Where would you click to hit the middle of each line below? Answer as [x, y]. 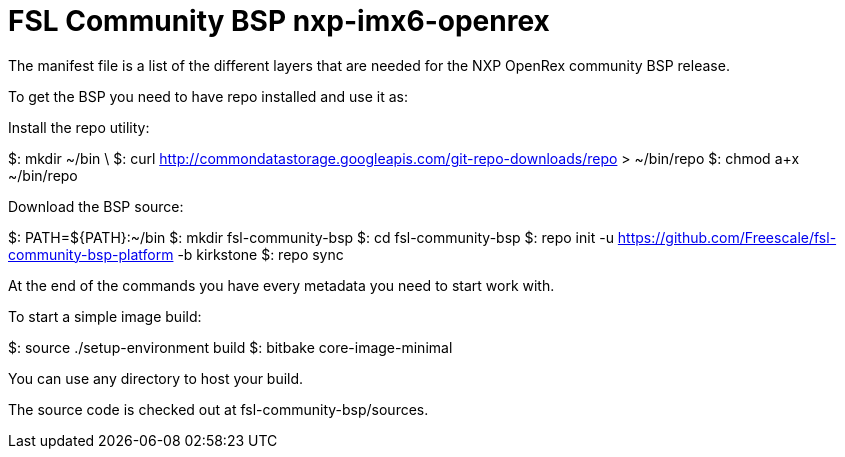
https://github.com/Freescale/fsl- [727, 237]
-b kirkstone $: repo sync [260, 254]
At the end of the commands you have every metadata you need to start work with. [281, 285]
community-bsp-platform [91, 254]
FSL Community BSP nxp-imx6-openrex [279, 21]
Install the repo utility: [79, 127]
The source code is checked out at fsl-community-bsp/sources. [218, 409]
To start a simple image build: [105, 316]
